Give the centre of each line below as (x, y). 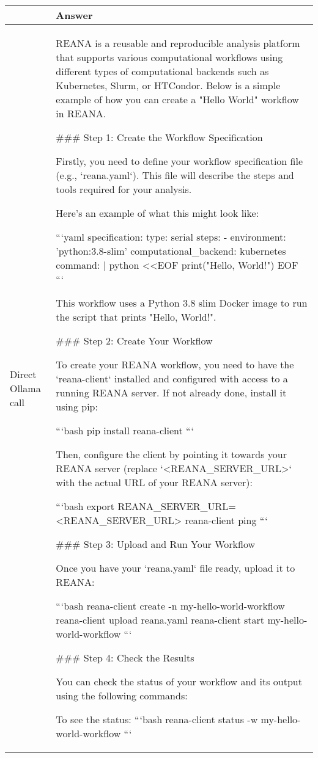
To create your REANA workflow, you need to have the (175, 364)
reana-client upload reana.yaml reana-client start (160, 620)
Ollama (25, 388)
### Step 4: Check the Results (125, 658)
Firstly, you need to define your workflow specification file (179, 161)
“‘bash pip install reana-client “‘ (125, 430)
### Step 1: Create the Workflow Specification (159, 137)
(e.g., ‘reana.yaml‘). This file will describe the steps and (175, 175)
